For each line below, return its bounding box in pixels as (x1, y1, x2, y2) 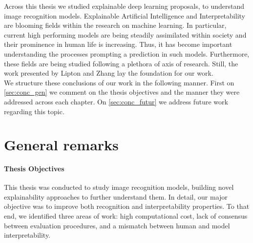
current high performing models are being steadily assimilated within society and (4, 29, 247, 40)
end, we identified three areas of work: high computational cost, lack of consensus (4, 211, 248, 221)
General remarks (4, 135, 119, 155)
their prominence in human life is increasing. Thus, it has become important (4, 39, 232, 49)
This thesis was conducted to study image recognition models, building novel (4, 182, 234, 192)
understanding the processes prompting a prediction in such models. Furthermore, (4, 48, 250, 59)
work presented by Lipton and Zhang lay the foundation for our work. (4, 68, 213, 78)
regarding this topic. (4, 106, 64, 116)
